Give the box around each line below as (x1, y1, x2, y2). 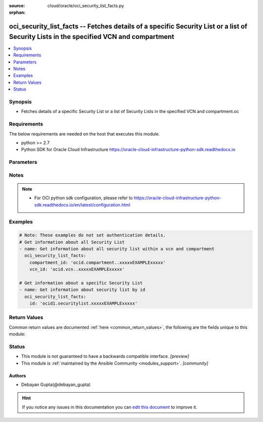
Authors (9, 373, 26, 379)
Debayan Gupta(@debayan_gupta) (21, 382, 91, 387)
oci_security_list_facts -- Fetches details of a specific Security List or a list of (9, 22, 248, 31)
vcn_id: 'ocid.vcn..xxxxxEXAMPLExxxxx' (29, 267, 125, 272)
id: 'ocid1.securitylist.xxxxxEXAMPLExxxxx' (29, 301, 138, 307)
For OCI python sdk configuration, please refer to (34, 195, 133, 201)
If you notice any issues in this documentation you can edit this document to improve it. (22, 404, 197, 410)
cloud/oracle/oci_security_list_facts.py (47, 3, 124, 8)
